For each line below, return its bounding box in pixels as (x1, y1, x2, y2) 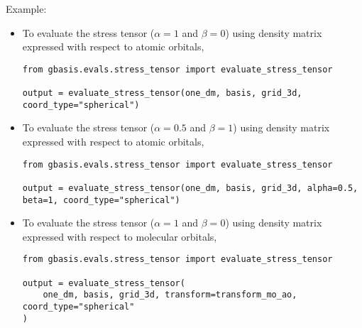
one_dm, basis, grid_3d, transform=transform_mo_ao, (43, 290, 297, 300)
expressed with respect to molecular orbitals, (22, 229, 217, 244)
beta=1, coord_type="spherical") (22, 195, 180, 205)
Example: (6, 1, 47, 16)
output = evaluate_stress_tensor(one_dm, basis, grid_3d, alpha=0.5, (22, 182, 358, 193)
